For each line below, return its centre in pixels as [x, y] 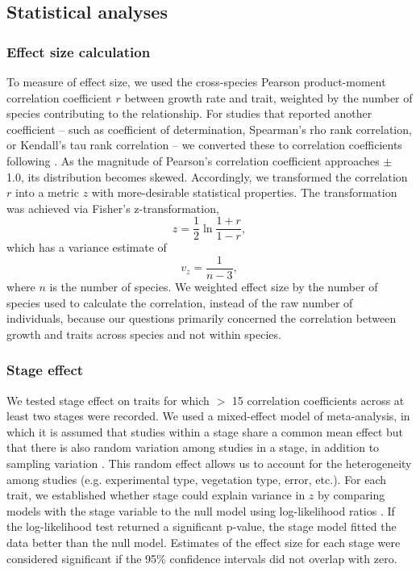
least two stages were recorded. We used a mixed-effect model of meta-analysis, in [208, 416]
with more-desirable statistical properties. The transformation [244, 192]
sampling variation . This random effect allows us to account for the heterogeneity [209, 463]
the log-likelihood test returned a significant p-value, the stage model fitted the [202, 526]
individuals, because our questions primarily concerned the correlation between [202, 318]
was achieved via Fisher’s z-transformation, [113, 208]
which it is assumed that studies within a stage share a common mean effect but [205, 431]
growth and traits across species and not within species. [144, 334]
